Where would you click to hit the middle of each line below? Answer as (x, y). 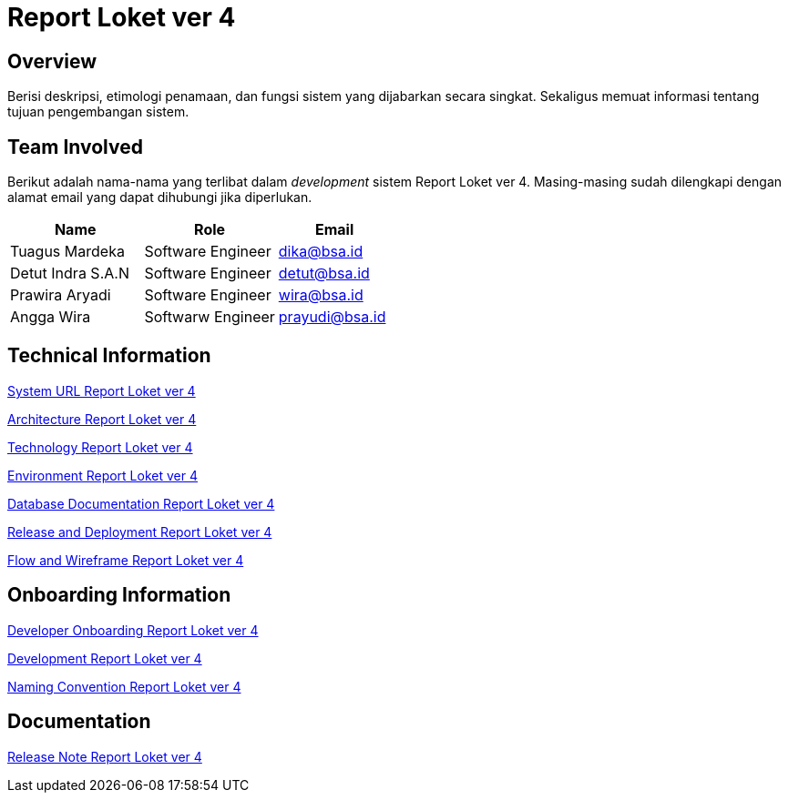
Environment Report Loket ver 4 (102, 475)
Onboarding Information (119, 595)
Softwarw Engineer (210, 317)
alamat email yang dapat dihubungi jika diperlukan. (160, 197)
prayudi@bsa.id (332, 317)
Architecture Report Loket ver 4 (102, 419)
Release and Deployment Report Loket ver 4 (140, 532)
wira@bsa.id (321, 295)
